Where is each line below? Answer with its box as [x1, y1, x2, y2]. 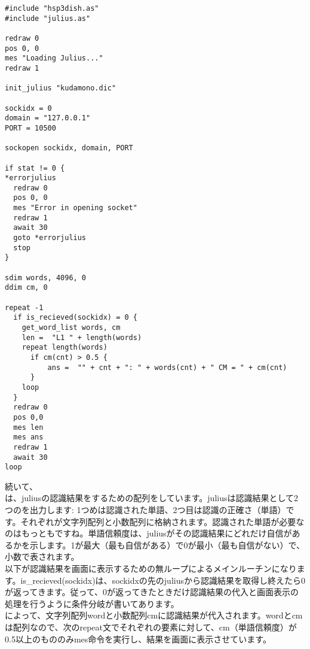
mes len [13, 423, 44, 432]
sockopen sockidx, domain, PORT [5, 144, 133, 153]
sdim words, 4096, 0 [5, 273, 87, 282]
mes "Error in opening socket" [13, 204, 137, 213]
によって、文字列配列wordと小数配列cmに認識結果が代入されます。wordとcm [5, 609, 303, 621]
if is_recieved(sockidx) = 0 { [13, 313, 137, 322]
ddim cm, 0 [5, 283, 48, 292]
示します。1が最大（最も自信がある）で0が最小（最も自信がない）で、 [29, 538, 305, 551]
